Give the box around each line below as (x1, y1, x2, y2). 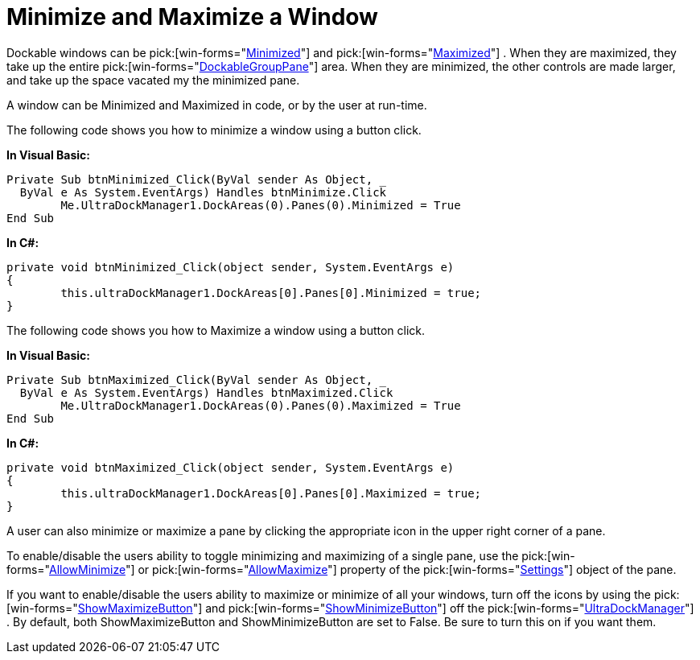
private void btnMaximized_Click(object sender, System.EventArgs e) (6, 460, 455, 474)
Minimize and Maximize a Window (6, 3, 378, 31)
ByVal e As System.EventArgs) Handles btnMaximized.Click (19, 386, 393, 399)
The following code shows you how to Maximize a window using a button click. (6, 323, 426, 337)
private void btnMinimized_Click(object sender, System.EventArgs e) (6, 260, 455, 274)
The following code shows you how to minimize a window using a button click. (6, 122, 422, 137)
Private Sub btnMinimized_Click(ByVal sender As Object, (6, 172, 373, 186)
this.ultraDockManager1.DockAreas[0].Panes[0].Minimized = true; (60, 286, 482, 299)
